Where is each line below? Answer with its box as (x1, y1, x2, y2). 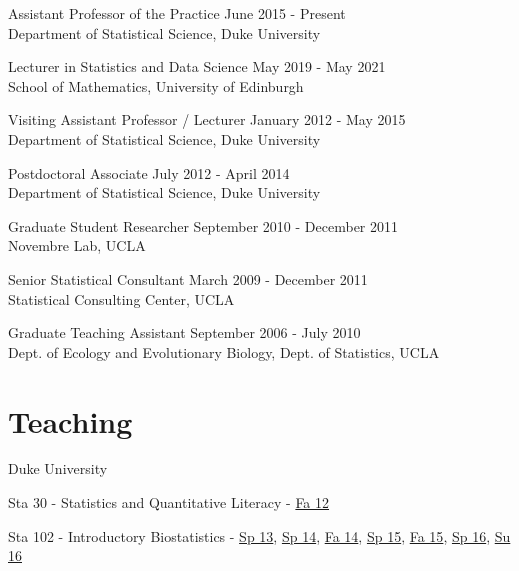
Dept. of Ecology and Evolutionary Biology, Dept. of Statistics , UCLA (8, 341, 440, 362)
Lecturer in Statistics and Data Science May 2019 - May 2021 (8, 56, 386, 77)
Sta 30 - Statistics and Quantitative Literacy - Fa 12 (8, 492, 330, 513)
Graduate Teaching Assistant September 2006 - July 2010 (8, 322, 361, 343)
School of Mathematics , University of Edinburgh (8, 75, 304, 96)
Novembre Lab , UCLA (8, 235, 146, 256)
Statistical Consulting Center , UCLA (8, 288, 235, 309)
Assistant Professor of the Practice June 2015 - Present (8, 3, 346, 23)
